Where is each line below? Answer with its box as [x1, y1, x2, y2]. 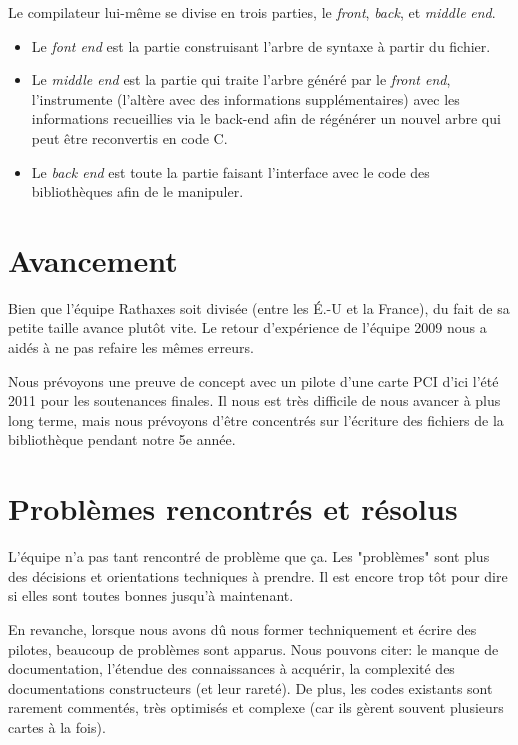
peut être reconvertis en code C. [31, 127, 228, 148]
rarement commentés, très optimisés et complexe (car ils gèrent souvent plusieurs [8, 697, 504, 718]
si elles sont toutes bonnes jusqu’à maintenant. [8, 585, 294, 606]
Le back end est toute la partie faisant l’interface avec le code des [31, 161, 430, 182]
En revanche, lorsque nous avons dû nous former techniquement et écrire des [8, 618, 477, 639]
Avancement [8, 239, 178, 280]
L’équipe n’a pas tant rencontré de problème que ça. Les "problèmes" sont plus [8, 546, 490, 567]
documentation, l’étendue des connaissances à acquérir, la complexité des [8, 658, 455, 679]
